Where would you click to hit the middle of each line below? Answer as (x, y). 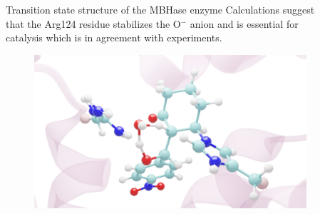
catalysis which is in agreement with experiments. (114, 37)
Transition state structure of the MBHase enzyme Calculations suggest (160, 9)
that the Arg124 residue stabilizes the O (93, 23)
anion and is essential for (244, 23)
